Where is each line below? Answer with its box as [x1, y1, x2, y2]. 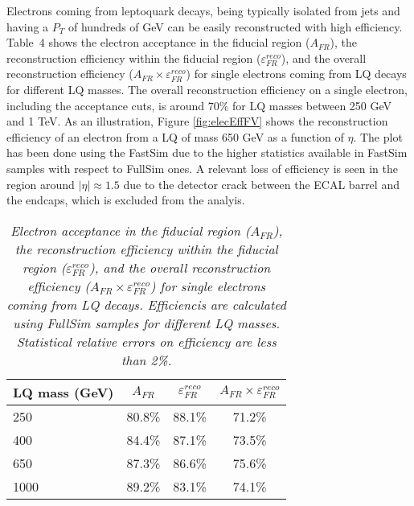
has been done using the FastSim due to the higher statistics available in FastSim [6, 144, 408, 161]
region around [6, 175, 75, 192]
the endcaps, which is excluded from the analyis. [6, 191, 245, 208]
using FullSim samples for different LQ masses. [13, 313, 281, 332]
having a [6, 18, 49, 35]
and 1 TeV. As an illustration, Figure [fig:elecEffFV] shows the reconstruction [6, 113, 388, 130]
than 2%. [121, 350, 172, 369]
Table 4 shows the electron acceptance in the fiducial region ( [6, 34, 310, 51]
